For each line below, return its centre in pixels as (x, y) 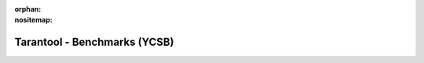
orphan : (28, 9)
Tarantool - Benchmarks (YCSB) (94, 42)
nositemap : (33, 20)
